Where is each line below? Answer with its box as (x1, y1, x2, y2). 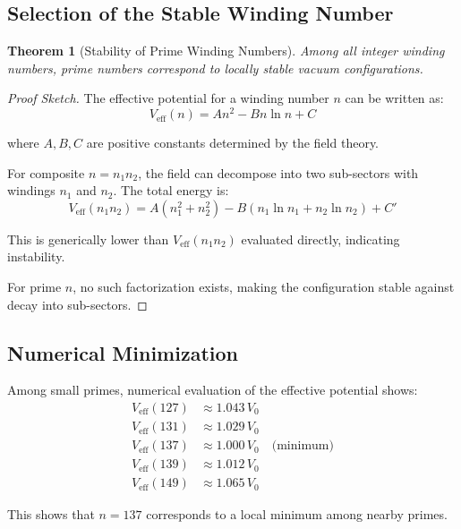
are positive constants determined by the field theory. (86, 133, 380, 152)
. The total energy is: (113, 181, 229, 200)
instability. (7, 247, 65, 266)
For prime (7, 277, 62, 296)
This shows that (7, 505, 95, 524)
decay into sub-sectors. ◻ (7, 294, 148, 313)
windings (7, 181, 55, 200)
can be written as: (345, 89, 444, 107)
